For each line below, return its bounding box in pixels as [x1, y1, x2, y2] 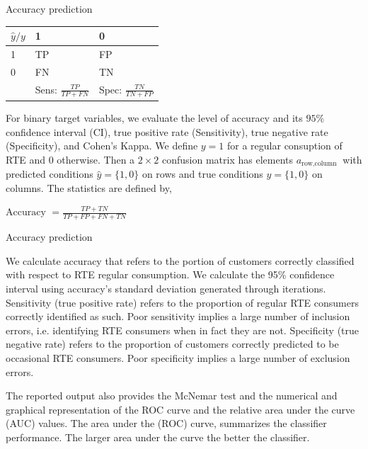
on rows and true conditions [142, 166, 263, 181]
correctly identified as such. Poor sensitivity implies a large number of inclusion [6, 309, 350, 324]
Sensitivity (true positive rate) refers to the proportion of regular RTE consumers [6, 295, 359, 309]
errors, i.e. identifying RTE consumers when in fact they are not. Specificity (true [6, 322, 360, 337]
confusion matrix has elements [162, 152, 293, 166]
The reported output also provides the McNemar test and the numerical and [6, 388, 338, 403]
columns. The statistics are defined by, [6, 180, 172, 195]
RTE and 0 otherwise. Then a [6, 152, 135, 166]
